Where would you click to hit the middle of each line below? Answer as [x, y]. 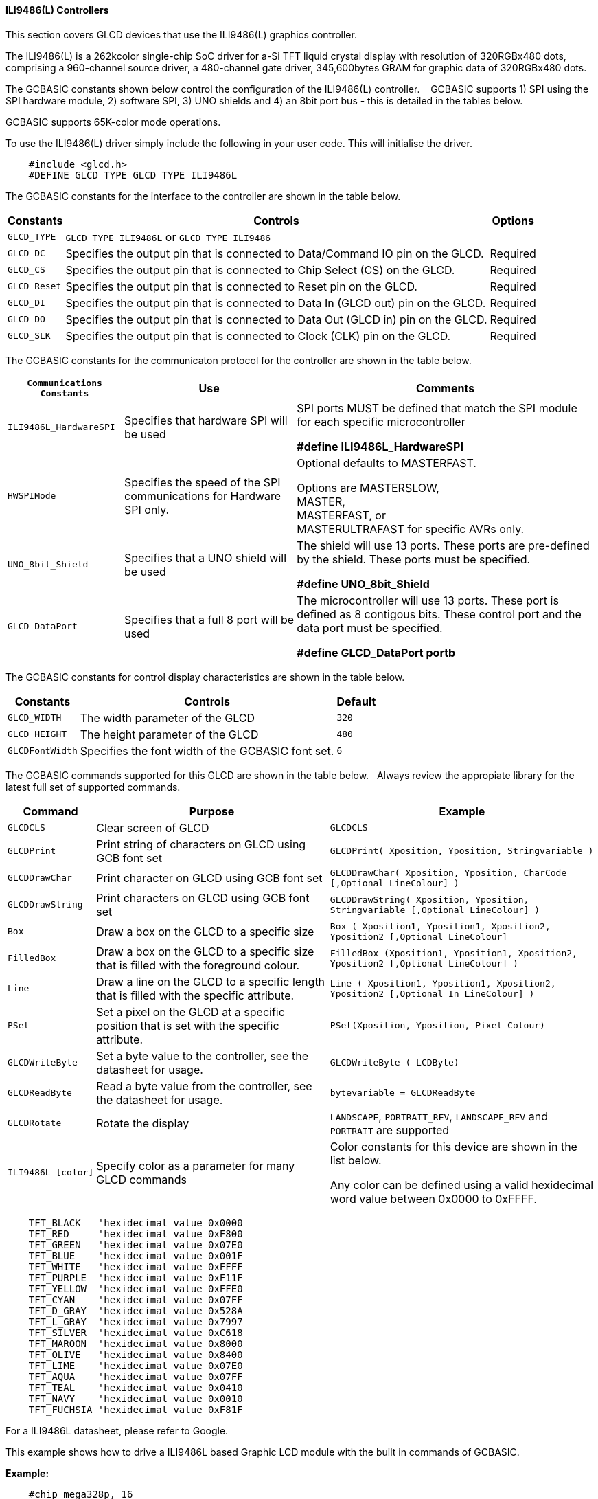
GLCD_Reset [35, 286]
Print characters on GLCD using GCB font [203, 898]
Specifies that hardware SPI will [206, 420]
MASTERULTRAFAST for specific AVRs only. [411, 529]
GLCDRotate [35, 1123]
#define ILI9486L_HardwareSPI [380, 446]
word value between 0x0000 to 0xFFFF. [433, 1198]
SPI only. [147, 509]
